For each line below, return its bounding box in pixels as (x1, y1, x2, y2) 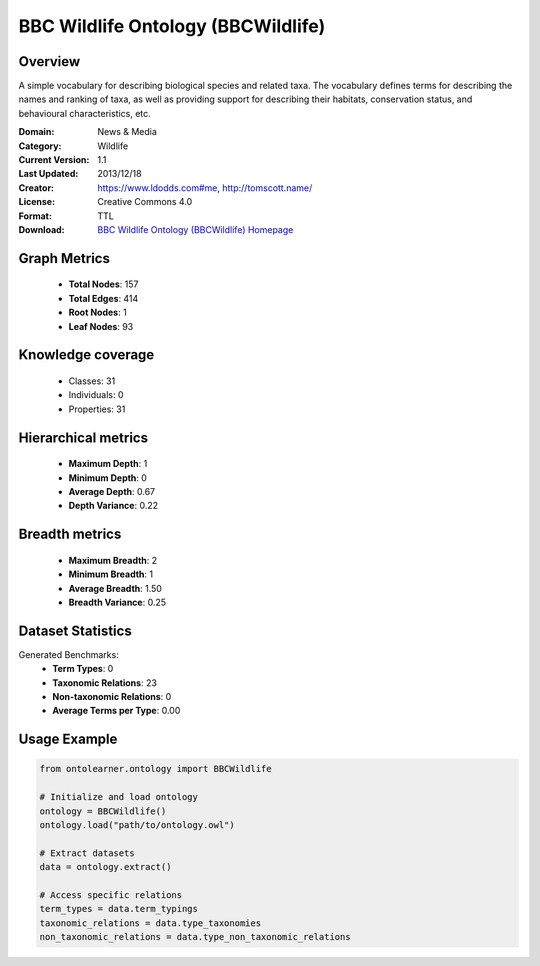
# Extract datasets (39, 847, 135, 859)
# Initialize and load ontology (39, 791, 199, 803)
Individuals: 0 (68, 389, 124, 401)
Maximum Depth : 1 (68, 458, 148, 470)
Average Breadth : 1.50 (68, 582, 162, 594)
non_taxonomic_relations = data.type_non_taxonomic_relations (39, 931, 351, 943)
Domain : (18, 126, 55, 138)
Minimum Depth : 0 (68, 471, 147, 484)
